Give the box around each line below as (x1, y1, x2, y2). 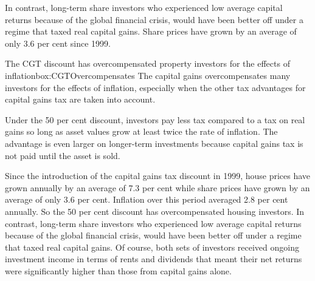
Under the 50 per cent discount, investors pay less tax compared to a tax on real (5, 113, 305, 126)
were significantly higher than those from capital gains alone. (5, 264, 232, 277)
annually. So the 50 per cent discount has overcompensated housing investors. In (5, 205, 305, 217)
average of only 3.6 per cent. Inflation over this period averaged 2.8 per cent (5, 193, 288, 206)
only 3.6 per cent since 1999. (5, 36, 111, 49)
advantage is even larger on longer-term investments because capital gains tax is (5, 137, 303, 149)
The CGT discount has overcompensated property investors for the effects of (5, 57, 290, 70)
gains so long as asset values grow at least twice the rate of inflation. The (5, 125, 278, 138)
